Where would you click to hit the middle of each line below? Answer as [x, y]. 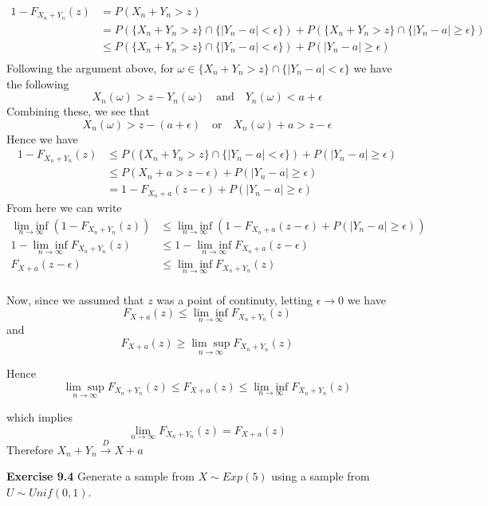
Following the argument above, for [90, 67]
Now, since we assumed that [75, 299]
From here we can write [64, 208]
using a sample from [321, 476]
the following [38, 83]
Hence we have [42, 138]
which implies [39, 416]
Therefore [30, 449]
